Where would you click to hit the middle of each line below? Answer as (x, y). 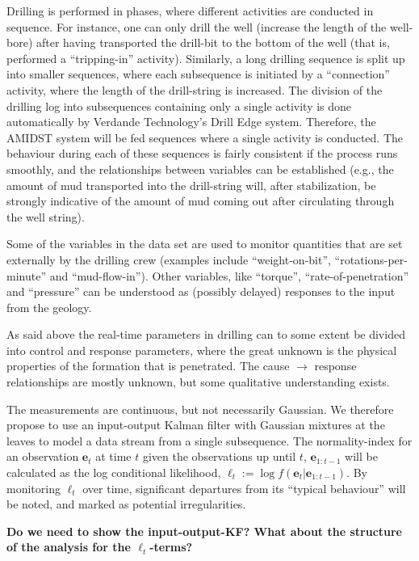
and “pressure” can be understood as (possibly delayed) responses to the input (201, 291)
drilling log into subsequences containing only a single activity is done (179, 105)
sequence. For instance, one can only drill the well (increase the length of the (197, 26)
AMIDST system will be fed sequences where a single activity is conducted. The (205, 137)
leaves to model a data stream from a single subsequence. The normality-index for (209, 440)
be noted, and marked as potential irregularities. (126, 504)
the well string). (46, 216)
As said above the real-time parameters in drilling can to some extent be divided (206, 334)
